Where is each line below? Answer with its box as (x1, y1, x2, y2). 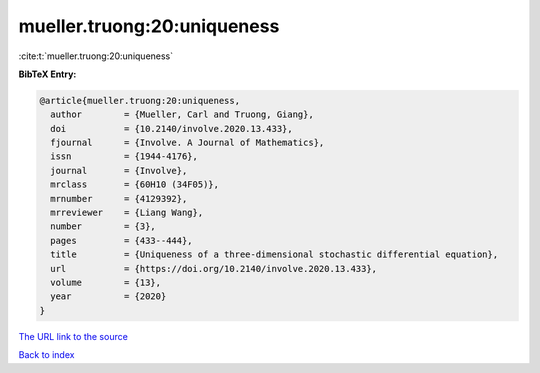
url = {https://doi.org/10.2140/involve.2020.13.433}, (50, 263, 378, 274)
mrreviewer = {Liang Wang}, (50, 207, 204, 219)
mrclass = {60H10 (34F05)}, (50, 179, 220, 190)
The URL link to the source (18, 330, 129, 342)
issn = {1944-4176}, (50, 151, 199, 162)
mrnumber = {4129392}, (50, 193, 188, 204)
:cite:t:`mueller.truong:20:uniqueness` (18, 50, 174, 62)
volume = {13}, (50, 277, 162, 288)
